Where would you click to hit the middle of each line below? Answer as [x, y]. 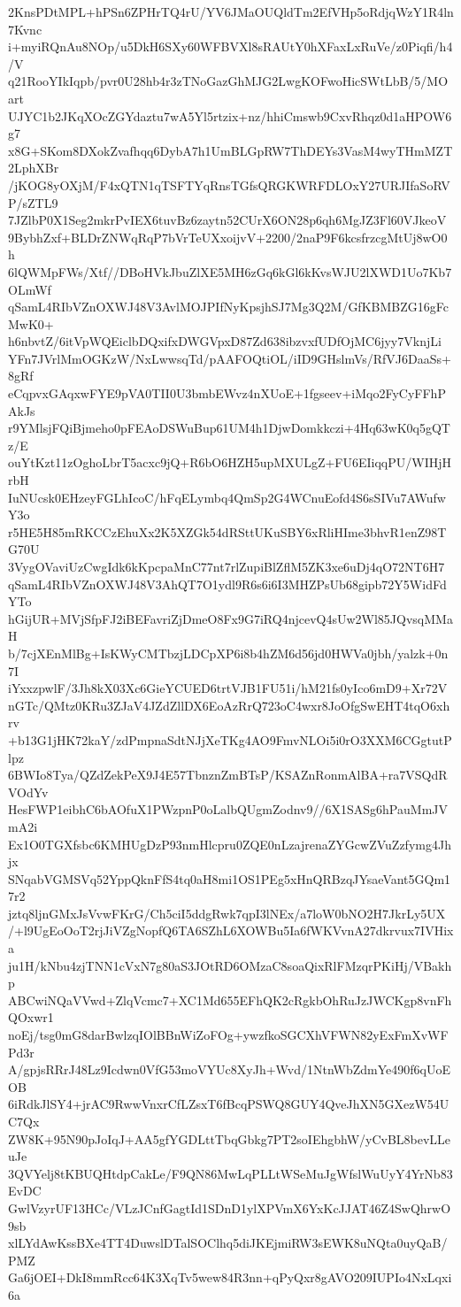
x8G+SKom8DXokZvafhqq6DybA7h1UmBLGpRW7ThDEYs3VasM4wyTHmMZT [230, 150]
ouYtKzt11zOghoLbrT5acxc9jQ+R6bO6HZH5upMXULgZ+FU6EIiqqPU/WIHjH [230, 462]
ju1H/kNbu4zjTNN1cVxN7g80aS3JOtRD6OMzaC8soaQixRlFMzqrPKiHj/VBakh [230, 965]
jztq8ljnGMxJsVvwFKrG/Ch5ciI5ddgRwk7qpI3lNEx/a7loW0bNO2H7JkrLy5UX [227, 913]
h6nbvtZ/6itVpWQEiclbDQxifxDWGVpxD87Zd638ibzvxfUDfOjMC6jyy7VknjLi [225, 341]
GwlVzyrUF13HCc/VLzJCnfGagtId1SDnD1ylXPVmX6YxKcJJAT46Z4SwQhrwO [230, 1207]
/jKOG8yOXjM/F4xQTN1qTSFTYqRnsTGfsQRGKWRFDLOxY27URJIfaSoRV [229, 185]
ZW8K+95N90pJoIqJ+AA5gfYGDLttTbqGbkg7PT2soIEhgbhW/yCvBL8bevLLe [230, 1138]
